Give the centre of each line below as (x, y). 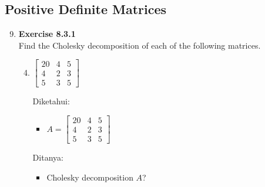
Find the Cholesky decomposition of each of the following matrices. (140, 45)
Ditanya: (48, 157)
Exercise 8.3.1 (47, 34)
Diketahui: (51, 101)
